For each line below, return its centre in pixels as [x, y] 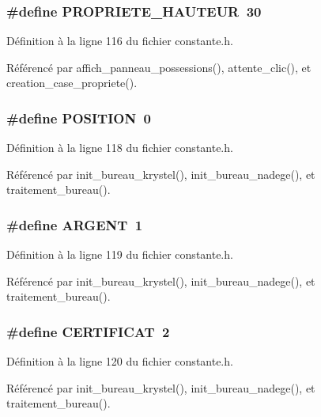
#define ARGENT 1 [75, 224]
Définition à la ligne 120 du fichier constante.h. [120, 361]
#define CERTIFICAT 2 [88, 331]
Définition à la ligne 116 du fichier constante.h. [120, 41]
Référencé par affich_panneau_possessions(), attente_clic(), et [159, 67]
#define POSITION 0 [79, 118]
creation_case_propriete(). [72, 83]
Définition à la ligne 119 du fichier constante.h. [120, 254]
